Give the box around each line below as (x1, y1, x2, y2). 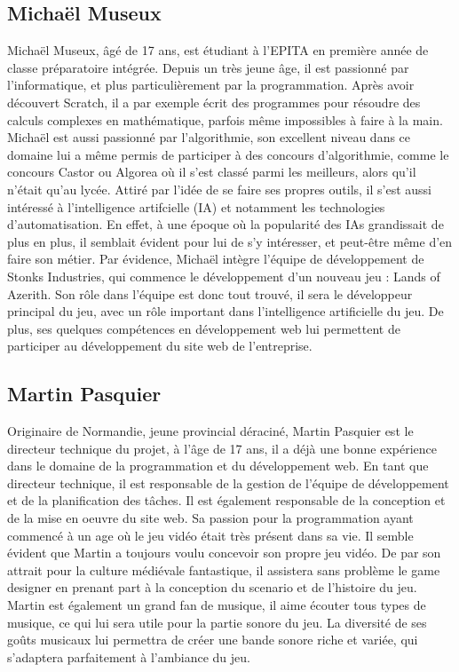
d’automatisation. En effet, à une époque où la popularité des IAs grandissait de (7, 215, 444, 233)
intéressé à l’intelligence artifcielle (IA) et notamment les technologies (7, 197, 385, 216)
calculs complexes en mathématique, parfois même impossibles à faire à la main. (7, 110, 443, 129)
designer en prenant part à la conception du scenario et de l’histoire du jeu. (7, 578, 417, 597)
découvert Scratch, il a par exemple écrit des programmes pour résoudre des (7, 92, 421, 111)
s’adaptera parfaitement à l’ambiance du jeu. (7, 647, 250, 666)
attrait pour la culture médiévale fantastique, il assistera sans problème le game (7, 560, 440, 579)
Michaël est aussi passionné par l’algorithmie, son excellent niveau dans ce (7, 128, 411, 146)
